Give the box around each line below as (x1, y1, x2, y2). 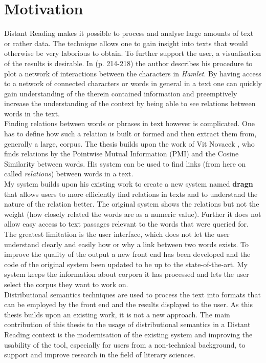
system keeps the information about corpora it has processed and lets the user (4, 269, 249, 279)
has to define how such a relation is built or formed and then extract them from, (4, 128, 257, 139)
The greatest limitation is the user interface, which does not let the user (4, 229, 230, 239)
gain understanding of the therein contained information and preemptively (4, 88, 237, 98)
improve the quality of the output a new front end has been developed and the (4, 249, 251, 259)
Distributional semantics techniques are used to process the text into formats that (4, 289, 261, 299)
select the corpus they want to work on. (4, 278, 128, 289)
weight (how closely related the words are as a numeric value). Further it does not (4, 208, 261, 219)
